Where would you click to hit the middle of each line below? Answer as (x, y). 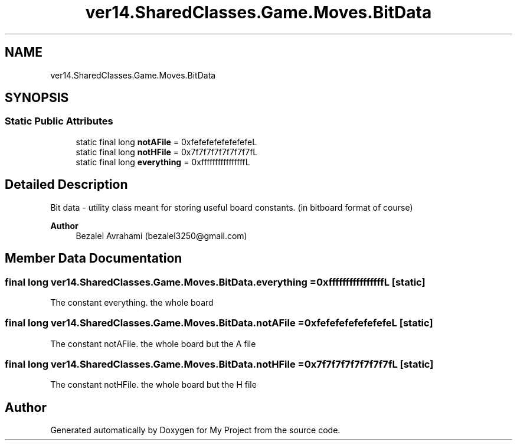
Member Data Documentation (94, 259)
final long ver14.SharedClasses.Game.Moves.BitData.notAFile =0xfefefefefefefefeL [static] (219, 323)
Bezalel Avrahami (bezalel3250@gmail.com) (161, 235)
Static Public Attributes (59, 121)
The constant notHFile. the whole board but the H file (153, 385)
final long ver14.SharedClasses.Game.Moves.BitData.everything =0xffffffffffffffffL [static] (215, 282)
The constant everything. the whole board (132, 302)
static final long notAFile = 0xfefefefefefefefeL (166, 142)
